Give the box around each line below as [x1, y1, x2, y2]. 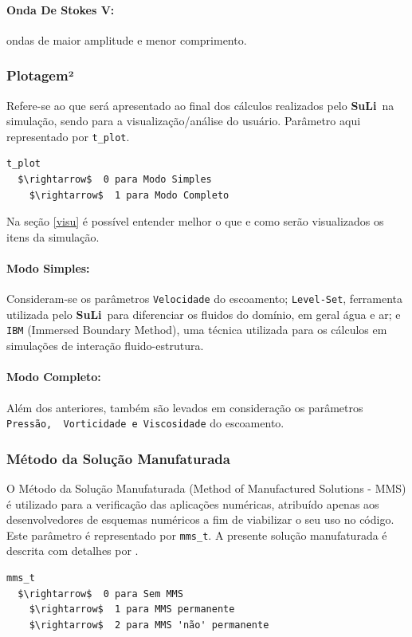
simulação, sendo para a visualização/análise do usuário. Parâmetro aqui [6, 112, 361, 129]
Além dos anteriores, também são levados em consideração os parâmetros [6, 399, 363, 415]
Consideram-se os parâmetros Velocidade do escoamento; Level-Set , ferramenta [6, 290, 403, 307]
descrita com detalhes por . [6, 542, 139, 559]
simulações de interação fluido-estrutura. [6, 337, 204, 354]
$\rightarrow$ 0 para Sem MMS [18, 588, 183, 600]
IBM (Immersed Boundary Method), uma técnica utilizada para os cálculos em [6, 321, 387, 338]
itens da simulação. [6, 228, 100, 245]
